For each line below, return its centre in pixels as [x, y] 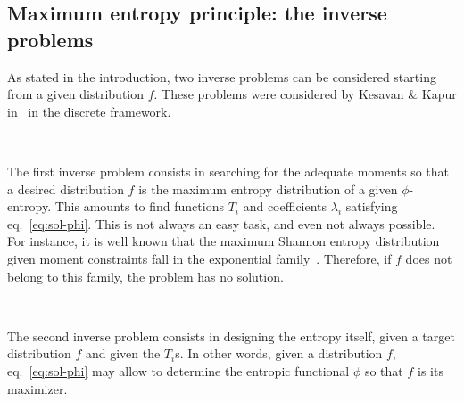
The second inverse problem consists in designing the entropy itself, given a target [231, 336]
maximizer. [37, 388]
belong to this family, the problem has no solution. [145, 276]
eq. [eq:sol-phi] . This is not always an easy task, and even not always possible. [221, 223]
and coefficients [285, 206]
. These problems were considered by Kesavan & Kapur [305, 94]
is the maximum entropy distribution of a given [268, 188]
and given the [123, 353]
